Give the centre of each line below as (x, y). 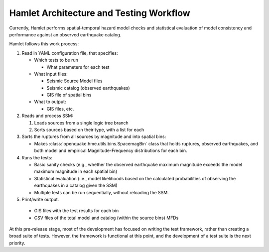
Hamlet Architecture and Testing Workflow (100, 13)
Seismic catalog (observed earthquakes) (88, 88)
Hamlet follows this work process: (44, 44)
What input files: (51, 74)
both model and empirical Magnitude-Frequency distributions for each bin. (111, 151)
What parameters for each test (78, 67)
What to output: (50, 102)
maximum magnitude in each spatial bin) (76, 171)
